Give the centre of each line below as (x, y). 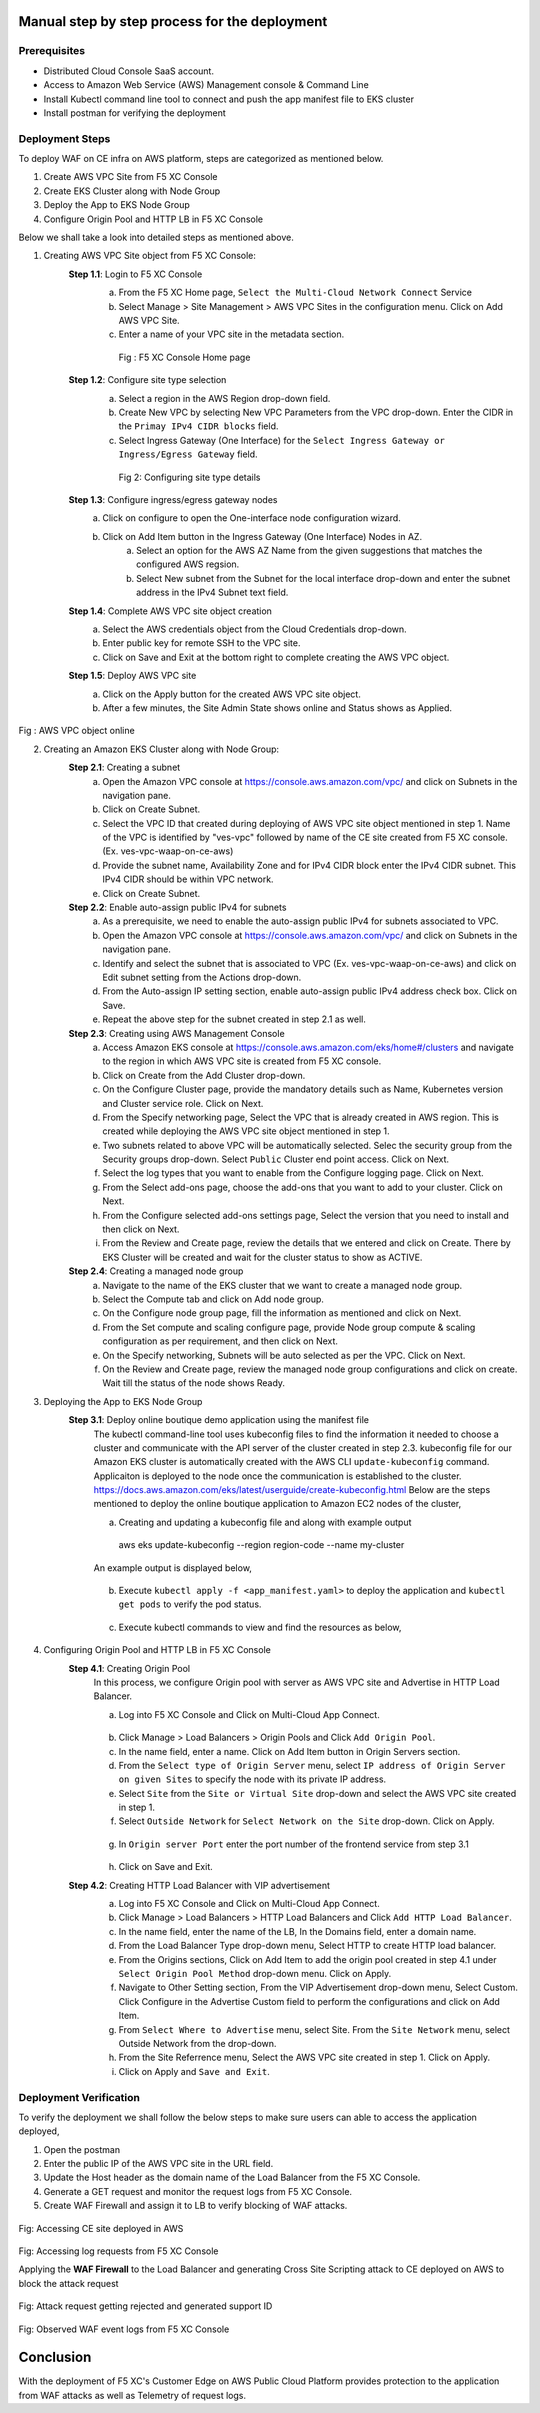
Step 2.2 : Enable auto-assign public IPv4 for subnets (177, 907)
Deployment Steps (64, 138)
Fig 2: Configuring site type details (189, 477)
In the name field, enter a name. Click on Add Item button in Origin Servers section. (289, 1751)
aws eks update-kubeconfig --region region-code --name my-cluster (261, 1545)
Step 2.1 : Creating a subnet (124, 767)
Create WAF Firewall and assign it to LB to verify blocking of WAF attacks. (195, 2206)
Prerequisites (51, 51)
